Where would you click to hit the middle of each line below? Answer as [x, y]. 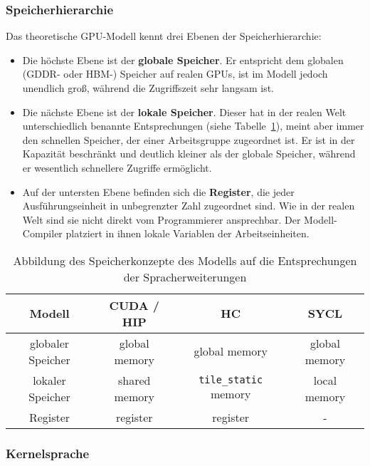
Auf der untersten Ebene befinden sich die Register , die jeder [158, 191]
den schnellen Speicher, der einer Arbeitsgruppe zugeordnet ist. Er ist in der [189, 139]
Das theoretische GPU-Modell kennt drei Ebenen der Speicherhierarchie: [164, 36]
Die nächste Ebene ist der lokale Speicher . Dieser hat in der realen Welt [184, 112]
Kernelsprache [48, 453]
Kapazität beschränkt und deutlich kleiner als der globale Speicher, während [189, 154]
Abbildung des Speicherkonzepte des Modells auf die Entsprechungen [185, 260]
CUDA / [134, 305]
